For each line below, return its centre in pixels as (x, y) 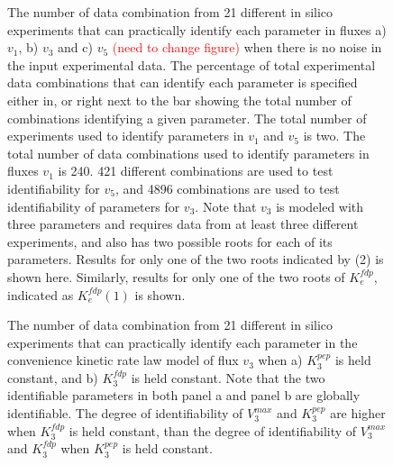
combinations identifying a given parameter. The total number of (187, 118)
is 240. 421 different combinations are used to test (196, 171)
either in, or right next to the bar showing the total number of (179, 100)
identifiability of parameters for (94, 206)
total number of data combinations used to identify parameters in (188, 153)
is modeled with (320, 206)
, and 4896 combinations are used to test (227, 188)
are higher (358, 413)
